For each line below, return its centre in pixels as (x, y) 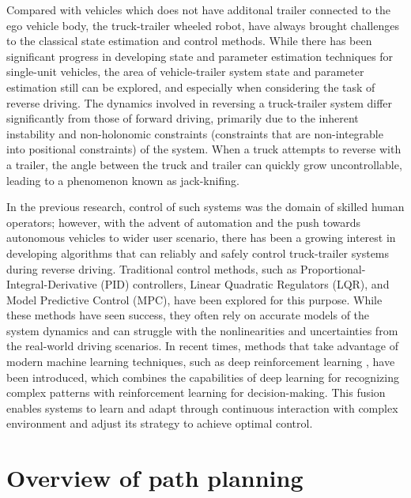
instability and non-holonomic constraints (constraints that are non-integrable (195, 133)
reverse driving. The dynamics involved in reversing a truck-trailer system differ (199, 102)
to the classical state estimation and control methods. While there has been (189, 41)
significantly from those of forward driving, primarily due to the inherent (183, 118)
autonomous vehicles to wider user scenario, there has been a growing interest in (201, 238)
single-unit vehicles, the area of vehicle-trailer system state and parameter (185, 72)
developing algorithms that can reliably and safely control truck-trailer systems (198, 253)
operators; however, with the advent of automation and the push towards (184, 222)
